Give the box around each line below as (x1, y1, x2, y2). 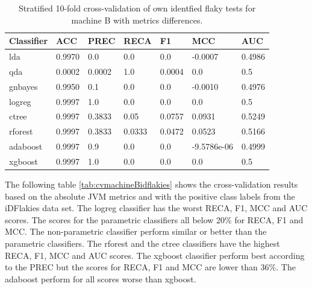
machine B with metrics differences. (71, 13, 203, 26)
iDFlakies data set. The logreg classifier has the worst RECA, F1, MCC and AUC (5, 202, 308, 214)
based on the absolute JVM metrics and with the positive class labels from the (5, 189, 295, 202)
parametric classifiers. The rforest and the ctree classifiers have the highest (5, 237, 280, 249)
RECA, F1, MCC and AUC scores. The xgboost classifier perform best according (5, 249, 305, 261)
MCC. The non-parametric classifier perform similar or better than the (5, 225, 267, 238)
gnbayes (9, 80, 38, 92)
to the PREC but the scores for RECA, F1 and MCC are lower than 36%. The (5, 261, 296, 273)
